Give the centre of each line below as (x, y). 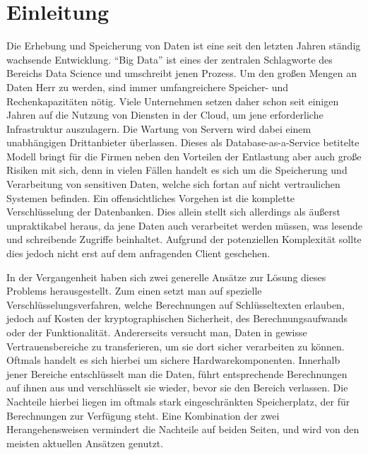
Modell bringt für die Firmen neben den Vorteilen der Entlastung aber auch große (184, 156)
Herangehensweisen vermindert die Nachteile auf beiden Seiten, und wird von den (183, 429)
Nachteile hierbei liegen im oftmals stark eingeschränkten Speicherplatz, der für (178, 401)
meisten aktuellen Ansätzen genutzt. (85, 443)
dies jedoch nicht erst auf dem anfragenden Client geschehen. (138, 253)
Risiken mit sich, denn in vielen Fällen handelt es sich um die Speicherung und (177, 170)
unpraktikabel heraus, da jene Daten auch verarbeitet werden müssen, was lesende (184, 225)
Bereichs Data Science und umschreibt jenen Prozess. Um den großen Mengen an (182, 73)
